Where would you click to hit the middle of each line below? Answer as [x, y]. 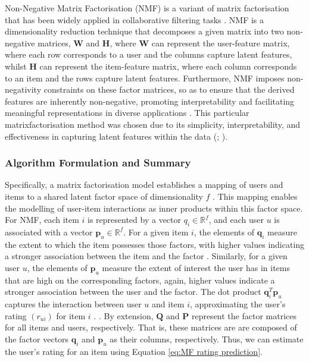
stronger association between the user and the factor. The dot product [133, 292]
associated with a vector [49, 232]
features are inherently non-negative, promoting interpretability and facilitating [150, 101]
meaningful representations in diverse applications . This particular [127, 113]
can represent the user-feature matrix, [221, 43]
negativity [23, 89]
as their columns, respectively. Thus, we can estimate [207, 339]
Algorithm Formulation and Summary [98, 163]
